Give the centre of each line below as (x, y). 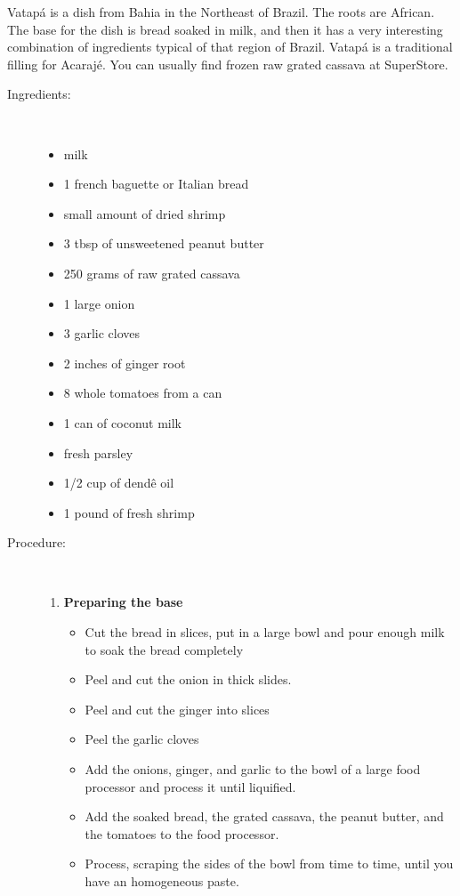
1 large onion (99, 303)
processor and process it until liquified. (190, 786)
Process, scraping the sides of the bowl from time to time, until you (269, 864)
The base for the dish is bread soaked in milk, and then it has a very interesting (225, 29)
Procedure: (37, 542)
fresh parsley (98, 452)
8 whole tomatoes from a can (143, 393)
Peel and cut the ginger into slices (177, 709)
